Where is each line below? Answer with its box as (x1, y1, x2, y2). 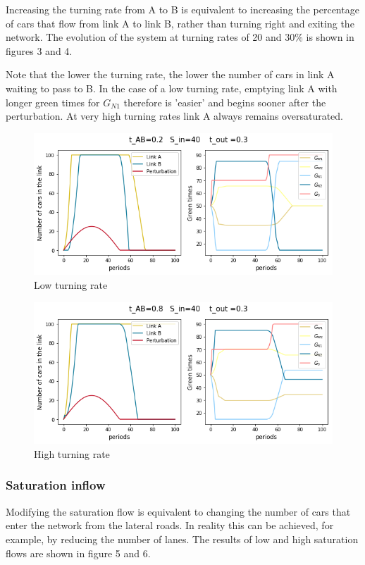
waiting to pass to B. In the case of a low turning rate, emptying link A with (6, 80, 338, 95)
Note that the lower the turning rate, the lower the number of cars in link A (6, 67, 335, 82)
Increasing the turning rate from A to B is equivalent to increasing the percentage (6, 2, 359, 16)
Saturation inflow (6, 476, 106, 494)
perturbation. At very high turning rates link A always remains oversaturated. (6, 108, 343, 123)
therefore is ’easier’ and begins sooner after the (123, 94, 326, 109)
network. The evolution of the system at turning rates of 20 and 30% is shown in (6, 30, 354, 44)
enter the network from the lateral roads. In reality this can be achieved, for (6, 518, 334, 533)
